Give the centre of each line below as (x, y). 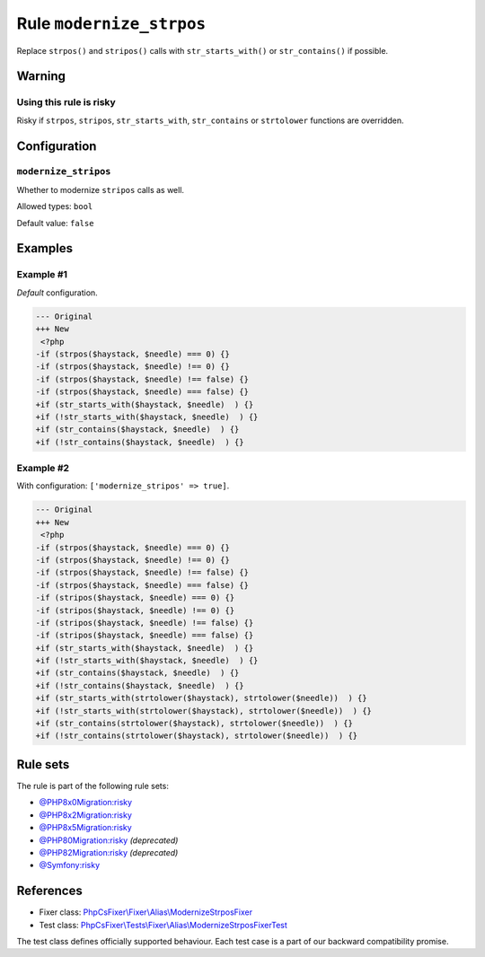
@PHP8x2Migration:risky (85, 815)
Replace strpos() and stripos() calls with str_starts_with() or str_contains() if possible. (203, 50)
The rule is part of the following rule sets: (93, 786)
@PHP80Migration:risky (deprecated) (109, 840)
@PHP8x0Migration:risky (86, 803)
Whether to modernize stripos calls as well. (100, 189)
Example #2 (43, 469)
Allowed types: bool (55, 206)
